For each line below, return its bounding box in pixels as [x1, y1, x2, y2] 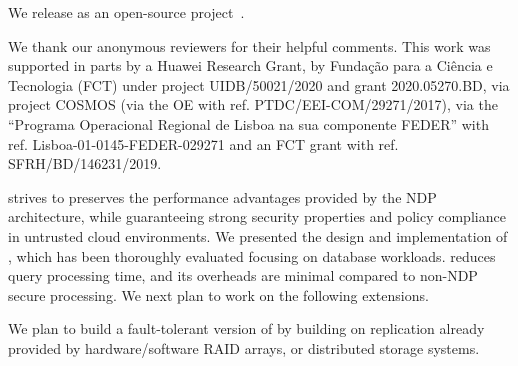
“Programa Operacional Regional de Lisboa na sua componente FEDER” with [8, 113, 489, 134]
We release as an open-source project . [8, 2, 245, 22]
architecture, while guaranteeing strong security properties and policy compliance [8, 206, 506, 227]
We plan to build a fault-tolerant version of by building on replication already [8, 318, 485, 339]
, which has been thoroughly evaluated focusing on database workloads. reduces [8, 245, 496, 266]
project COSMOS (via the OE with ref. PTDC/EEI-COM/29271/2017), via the [8, 94, 498, 115]
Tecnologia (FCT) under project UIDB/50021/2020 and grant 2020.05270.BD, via [8, 74, 510, 95]
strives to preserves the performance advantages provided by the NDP [8, 186, 437, 207]
